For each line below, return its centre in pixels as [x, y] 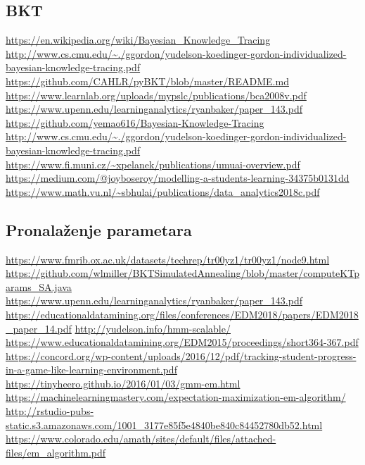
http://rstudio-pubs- [50, 411]
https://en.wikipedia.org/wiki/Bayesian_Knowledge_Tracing [138, 40]
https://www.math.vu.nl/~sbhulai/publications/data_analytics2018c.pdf [163, 191]
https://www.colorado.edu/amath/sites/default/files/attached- [141, 439]
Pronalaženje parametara [99, 229]
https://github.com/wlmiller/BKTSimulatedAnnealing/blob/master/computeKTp [182, 273]
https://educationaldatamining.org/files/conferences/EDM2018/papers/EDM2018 [182, 314]
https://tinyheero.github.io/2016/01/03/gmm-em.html [123, 383]
